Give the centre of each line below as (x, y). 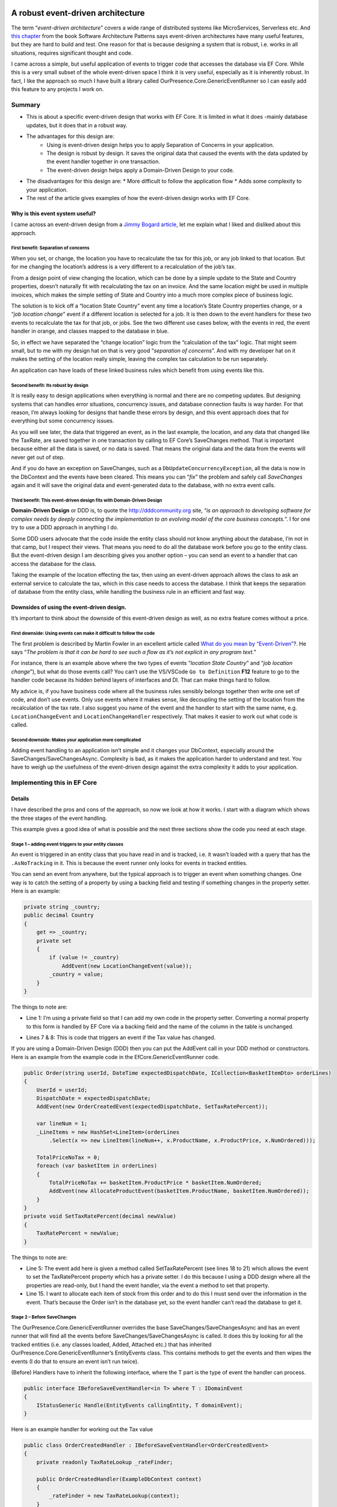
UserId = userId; (62, 1090)
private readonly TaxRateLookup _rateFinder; (105, 1462)
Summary (26, 105)
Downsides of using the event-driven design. (69, 607)
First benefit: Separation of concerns (50, 248)
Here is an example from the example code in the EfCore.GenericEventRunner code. (115, 1057)
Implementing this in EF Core (54, 782)
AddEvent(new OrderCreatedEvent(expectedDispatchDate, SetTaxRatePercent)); (152, 1107)
